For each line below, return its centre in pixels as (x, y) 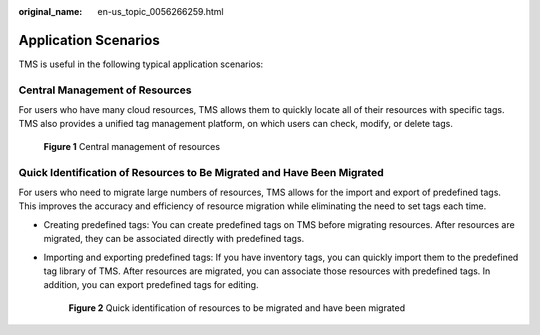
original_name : (50, 11)
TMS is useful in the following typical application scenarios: (141, 64)
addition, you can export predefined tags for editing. (151, 285)
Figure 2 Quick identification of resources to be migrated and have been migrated (237, 307)
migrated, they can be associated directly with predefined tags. (174, 239)
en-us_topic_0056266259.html (160, 11)
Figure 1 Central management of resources (131, 146)
